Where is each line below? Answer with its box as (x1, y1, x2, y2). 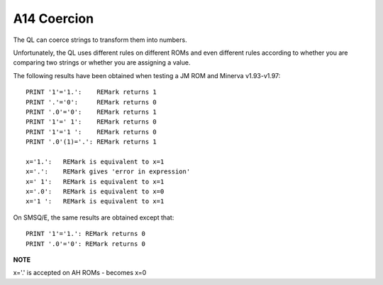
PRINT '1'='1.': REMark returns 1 (26, 88, 157, 96)
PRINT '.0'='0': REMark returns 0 (26, 240, 145, 248)
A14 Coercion (13, 11, 94, 26)
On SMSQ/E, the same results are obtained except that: (13, 213, 174, 222)
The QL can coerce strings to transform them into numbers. (13, 36, 187, 44)
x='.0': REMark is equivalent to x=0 (26, 188, 165, 195)
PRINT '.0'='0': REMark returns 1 (26, 107, 157, 116)
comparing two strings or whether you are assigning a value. (13, 58, 191, 67)
